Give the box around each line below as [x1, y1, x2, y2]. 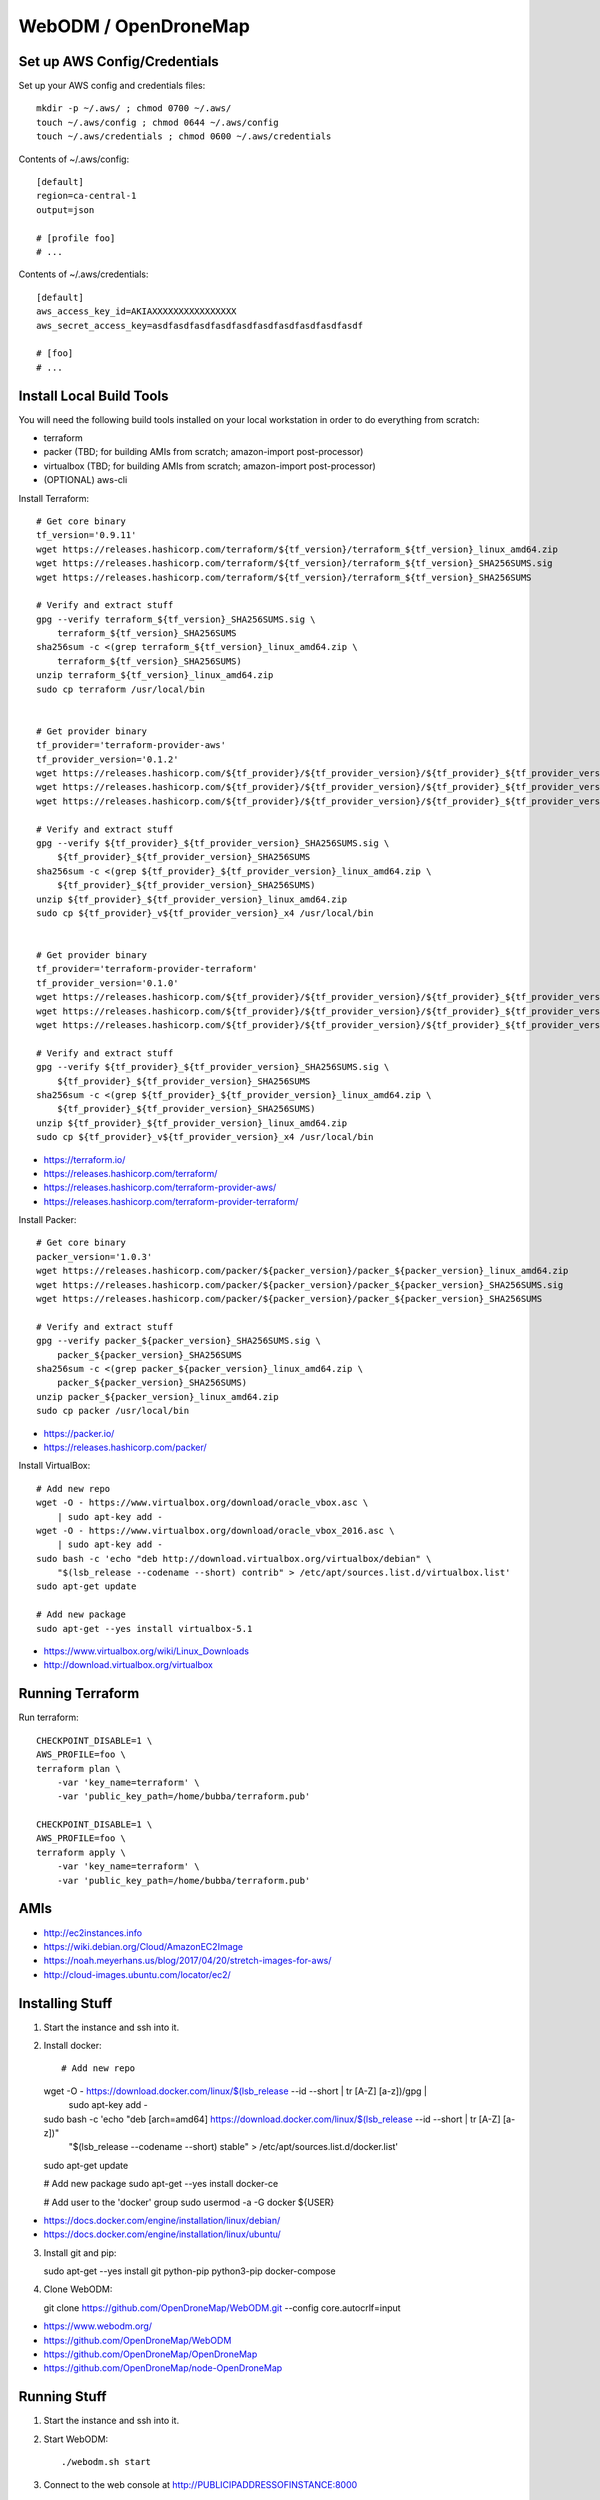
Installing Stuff [18, 1995, 113, 2012]
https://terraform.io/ [43, 1153, 126, 1165]
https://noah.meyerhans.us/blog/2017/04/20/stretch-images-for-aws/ [43, 1955, 332, 1967]
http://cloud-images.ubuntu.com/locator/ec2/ [43, 1968, 232, 1980]
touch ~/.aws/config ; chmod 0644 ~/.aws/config [36, 116, 279, 128]
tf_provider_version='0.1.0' [36, 977, 179, 989]
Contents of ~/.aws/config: [18, 153, 130, 165]
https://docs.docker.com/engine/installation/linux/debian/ [43, 2214, 281, 2226]
